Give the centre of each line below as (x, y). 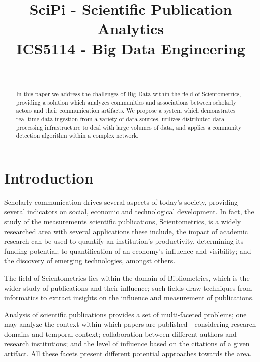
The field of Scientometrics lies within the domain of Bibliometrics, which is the (127, 277)
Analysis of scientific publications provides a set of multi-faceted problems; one (125, 314)
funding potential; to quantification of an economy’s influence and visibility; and (128, 251)
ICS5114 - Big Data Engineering (131, 48)
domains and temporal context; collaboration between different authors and (120, 334)
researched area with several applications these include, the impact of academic (126, 231)
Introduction (49, 177)
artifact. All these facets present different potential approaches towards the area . (128, 354)
